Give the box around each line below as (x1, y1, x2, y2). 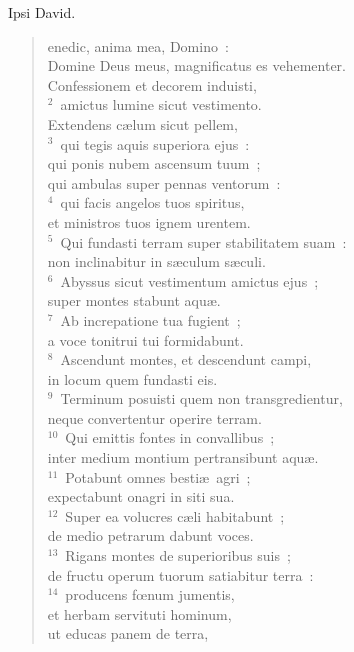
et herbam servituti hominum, (47, 603, 232, 624)
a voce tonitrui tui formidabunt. (47, 329, 244, 350)
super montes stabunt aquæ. (47, 290, 221, 311)
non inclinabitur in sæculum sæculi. (47, 251, 266, 272)
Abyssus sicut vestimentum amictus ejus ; (60, 270, 319, 291)
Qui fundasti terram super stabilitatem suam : (60, 231, 347, 252)
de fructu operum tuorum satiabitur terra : (47, 564, 314, 585)
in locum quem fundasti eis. (47, 368, 218, 389)
